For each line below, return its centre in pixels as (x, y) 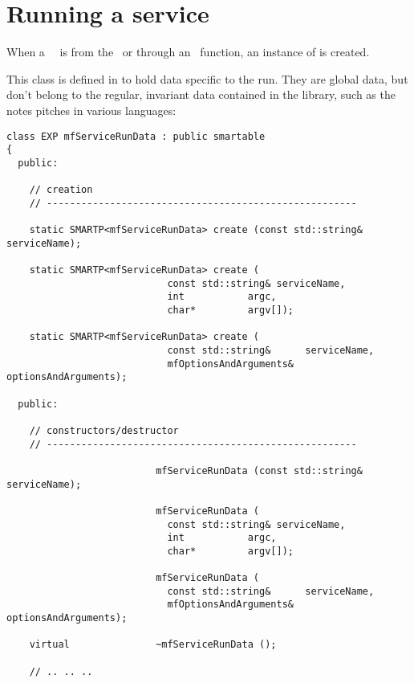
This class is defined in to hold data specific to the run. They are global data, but (207, 78)
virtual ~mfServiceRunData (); (153, 645)
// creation (61, 190)
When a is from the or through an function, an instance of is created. (188, 52)
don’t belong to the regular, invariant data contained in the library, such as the (201, 94)
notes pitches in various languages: (91, 110)
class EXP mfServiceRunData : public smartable (136, 136)
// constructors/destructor (104, 430)
